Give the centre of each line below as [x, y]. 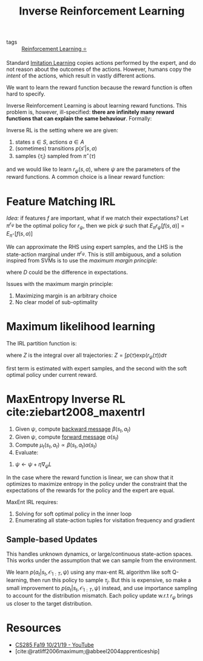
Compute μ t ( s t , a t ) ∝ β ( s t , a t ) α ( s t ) [56, 445]
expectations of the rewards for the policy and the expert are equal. [91, 490]
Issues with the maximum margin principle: [60, 284]
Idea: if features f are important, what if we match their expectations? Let [98, 218]
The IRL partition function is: [42, 344]
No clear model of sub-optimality [56, 302]
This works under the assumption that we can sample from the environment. [101, 560]
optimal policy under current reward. [52, 375]
